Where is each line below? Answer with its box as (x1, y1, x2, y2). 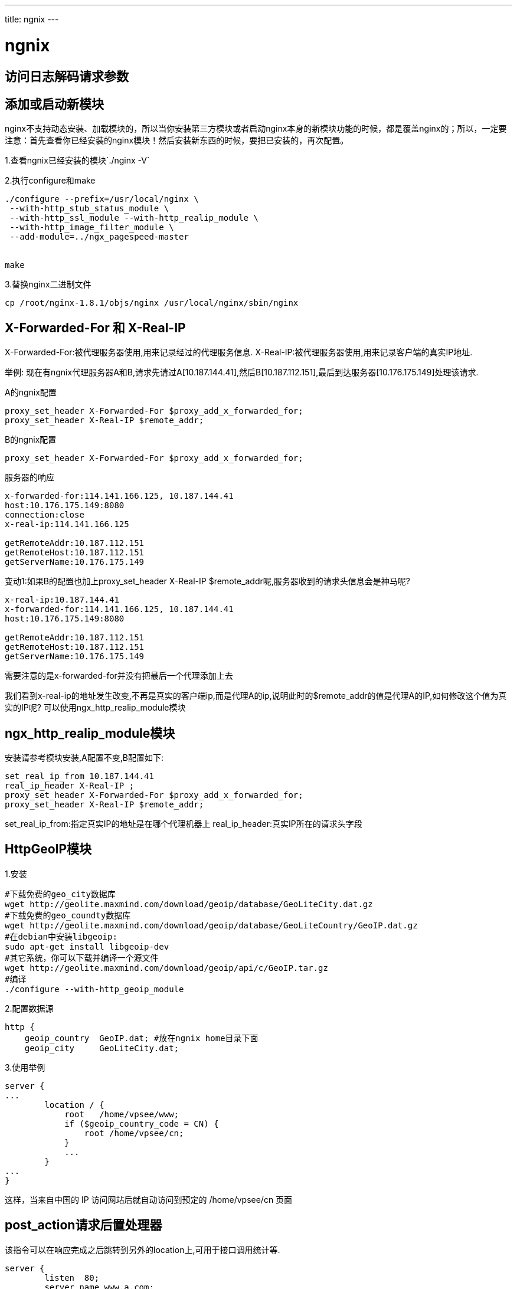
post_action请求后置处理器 (5, 1218, 162, 1233)
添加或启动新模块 (5, 96, 104, 112)
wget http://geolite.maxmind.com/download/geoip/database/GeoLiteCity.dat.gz (5, 899, 373, 909)
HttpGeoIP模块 (5, 842, 92, 857)
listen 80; (44, 1272, 100, 1283)
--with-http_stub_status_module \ (9, 204, 169, 214)
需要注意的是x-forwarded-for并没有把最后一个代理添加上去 (5, 670, 233, 681)
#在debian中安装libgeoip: (5, 931, 117, 941)
